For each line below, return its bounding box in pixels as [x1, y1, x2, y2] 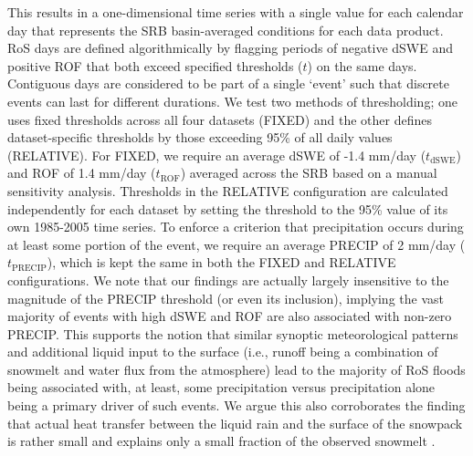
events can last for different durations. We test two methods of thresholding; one [7, 91, 457, 110]
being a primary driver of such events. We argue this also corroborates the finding [7, 396, 466, 415]
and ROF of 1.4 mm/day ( [7, 163, 156, 182]
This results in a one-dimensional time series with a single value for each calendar [7, 3, 464, 21]
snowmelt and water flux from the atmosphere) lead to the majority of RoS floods [7, 359, 466, 378]
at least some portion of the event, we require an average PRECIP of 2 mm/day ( [7, 234, 466, 254]
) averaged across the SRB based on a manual [180, 163, 437, 182]
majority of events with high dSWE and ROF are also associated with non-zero [7, 306, 452, 326]
